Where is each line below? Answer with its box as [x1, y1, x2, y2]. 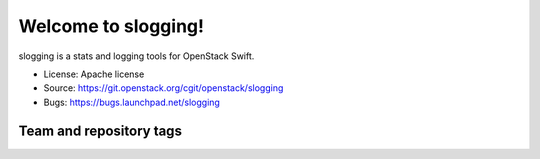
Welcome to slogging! [18, 15, 205, 37]
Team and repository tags [18, 122, 182, 139]
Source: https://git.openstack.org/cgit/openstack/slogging [43, 82, 284, 94]
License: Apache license [43, 68, 145, 80]
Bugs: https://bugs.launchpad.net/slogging [43, 96, 220, 108]
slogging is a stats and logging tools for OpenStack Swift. [18, 50, 255, 62]
